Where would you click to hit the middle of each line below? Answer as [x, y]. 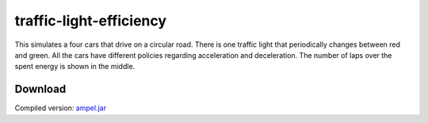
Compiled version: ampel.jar [61, 108]
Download [40, 89]
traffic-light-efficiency [90, 21]
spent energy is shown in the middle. [75, 67]
